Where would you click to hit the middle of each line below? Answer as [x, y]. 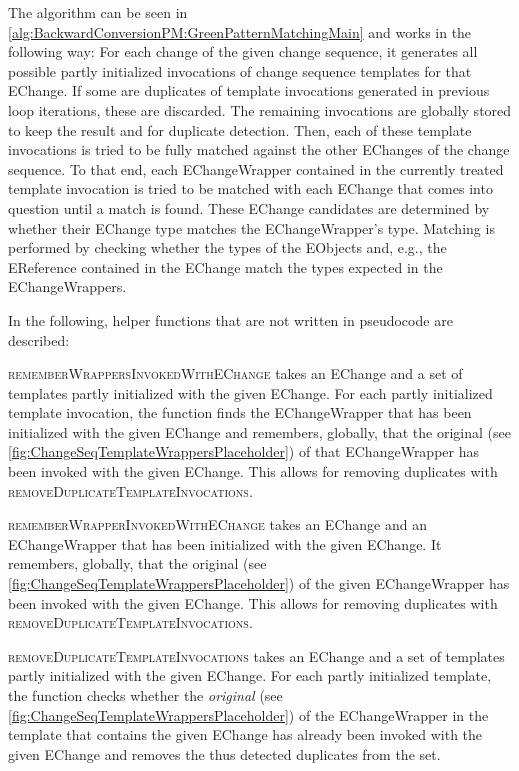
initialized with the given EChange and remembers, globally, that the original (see [259, 431]
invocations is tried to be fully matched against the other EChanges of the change [259, 149]
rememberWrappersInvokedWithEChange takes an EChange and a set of [235, 373]
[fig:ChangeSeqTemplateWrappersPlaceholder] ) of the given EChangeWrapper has [259, 583]
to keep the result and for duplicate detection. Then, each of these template [240, 129]
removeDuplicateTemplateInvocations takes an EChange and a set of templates [256, 655]
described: [39, 339]
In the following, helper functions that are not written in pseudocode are [230, 319]
